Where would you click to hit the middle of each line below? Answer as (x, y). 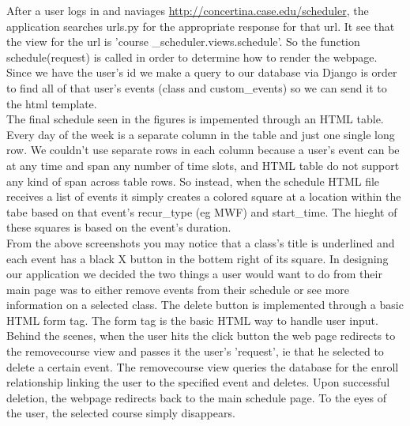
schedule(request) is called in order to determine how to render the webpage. (192, 57)
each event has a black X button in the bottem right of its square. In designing (197, 258)
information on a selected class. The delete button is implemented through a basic (205, 305)
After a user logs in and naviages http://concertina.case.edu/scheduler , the (188, 10)
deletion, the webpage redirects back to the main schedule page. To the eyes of (196, 397)
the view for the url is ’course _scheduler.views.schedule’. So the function (183, 41)
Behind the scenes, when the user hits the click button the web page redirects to (201, 336)
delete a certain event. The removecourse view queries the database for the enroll (203, 366)
